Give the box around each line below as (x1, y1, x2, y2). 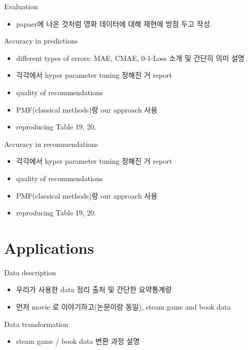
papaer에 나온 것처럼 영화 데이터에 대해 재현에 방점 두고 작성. (16, 18, 212, 29)
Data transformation (4, 318, 68, 329)
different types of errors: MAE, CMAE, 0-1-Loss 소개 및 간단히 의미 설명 (16, 52, 244, 63)
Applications (4, 237, 94, 258)
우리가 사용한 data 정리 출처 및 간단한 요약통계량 (16, 284, 172, 295)
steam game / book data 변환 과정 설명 (16, 336, 140, 346)
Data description (4, 267, 56, 277)
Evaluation (4, 1, 38, 11)
